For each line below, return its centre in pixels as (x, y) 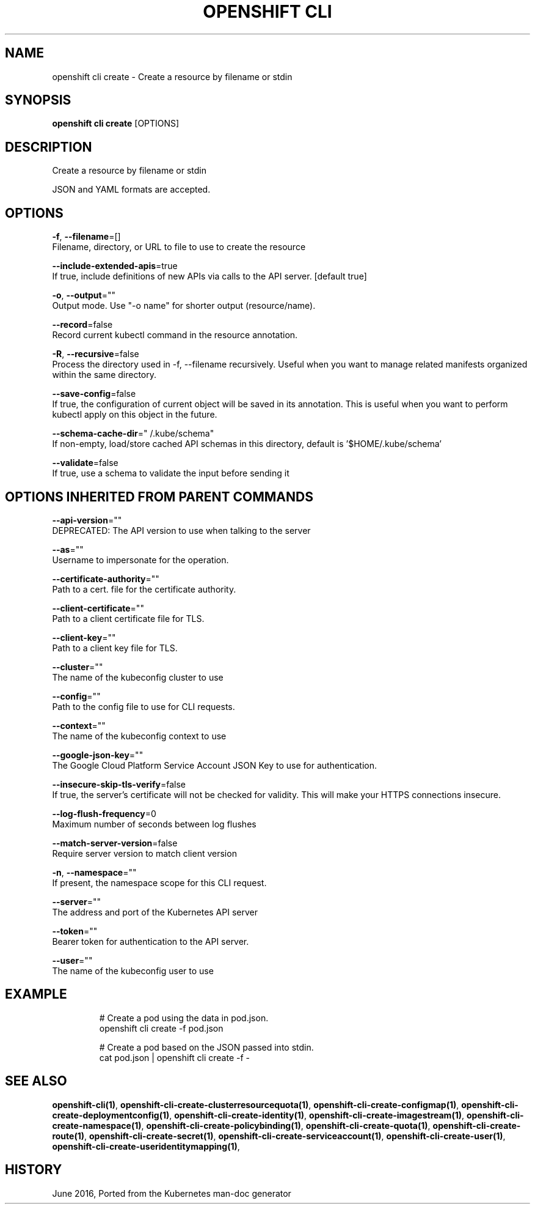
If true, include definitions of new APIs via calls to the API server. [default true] (209, 276)
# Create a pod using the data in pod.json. (184, 1018)
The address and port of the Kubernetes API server (155, 912)
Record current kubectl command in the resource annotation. (175, 335)
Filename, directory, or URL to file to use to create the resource (179, 247)
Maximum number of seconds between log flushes (154, 824)
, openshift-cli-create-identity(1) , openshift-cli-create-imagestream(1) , (317, 1115)
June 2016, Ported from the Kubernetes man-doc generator (172, 1193)
